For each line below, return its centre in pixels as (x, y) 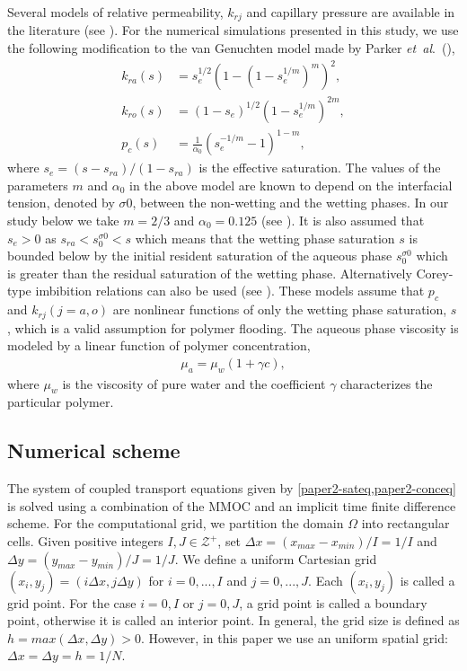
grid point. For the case (72, 602)
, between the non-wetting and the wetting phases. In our (291, 203)
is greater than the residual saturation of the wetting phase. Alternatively (210, 273)
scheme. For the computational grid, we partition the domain (176, 523)
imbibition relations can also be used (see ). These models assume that (230, 291)
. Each (326, 580)
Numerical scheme (94, 450)
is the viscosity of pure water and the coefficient (194, 383)
